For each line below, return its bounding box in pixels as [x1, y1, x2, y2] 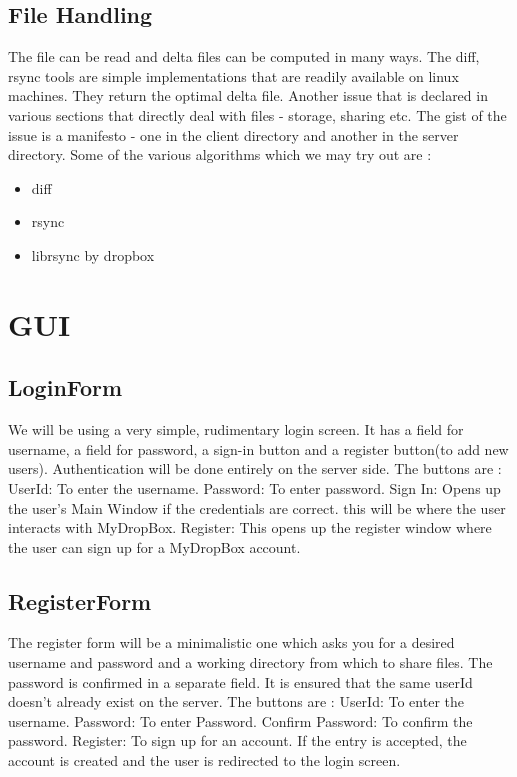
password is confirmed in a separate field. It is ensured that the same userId [8, 671, 473, 692]
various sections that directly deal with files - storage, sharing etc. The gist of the [8, 104, 507, 125]
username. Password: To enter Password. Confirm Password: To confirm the [8, 710, 473, 731]
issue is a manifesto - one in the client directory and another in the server [8, 124, 459, 145]
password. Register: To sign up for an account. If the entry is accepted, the [8, 730, 467, 751]
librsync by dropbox [31, 244, 155, 265]
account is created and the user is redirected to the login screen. [8, 750, 401, 771]
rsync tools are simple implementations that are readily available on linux [8, 65, 459, 86]
